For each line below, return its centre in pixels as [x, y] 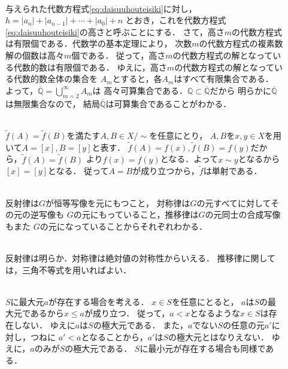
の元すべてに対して [234, 202]
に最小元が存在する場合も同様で [203, 348]
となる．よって [189, 159]
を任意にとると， [205, 301]
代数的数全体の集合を [55, 79]
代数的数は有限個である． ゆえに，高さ [90, 67]
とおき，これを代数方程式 [176, 20]
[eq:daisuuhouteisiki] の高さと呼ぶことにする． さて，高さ [115, 31]
